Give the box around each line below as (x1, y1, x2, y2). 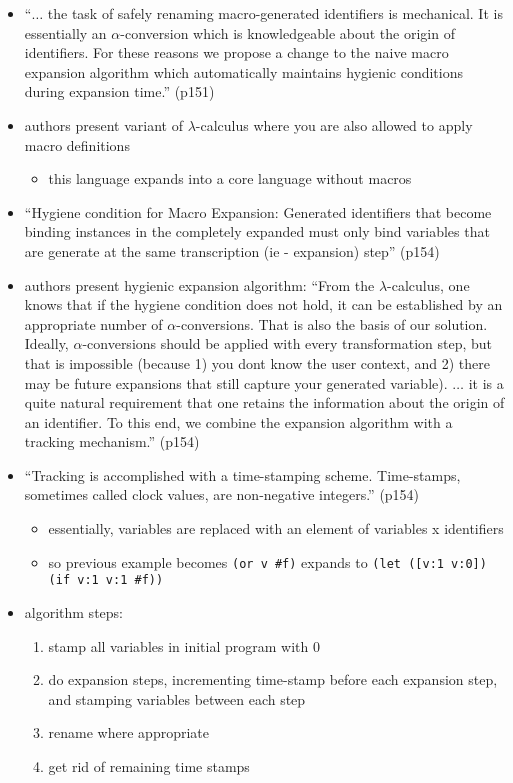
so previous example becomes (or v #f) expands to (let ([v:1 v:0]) (48, 551, 487, 572)
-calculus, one (387, 274, 470, 295)
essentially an (24, 22, 107, 43)
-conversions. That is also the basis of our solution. (176, 313, 488, 334)
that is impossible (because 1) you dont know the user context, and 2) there (24, 352, 490, 373)
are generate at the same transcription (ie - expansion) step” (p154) (24, 240, 440, 261)
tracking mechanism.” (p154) (24, 431, 200, 452)
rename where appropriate (48, 722, 209, 743)
